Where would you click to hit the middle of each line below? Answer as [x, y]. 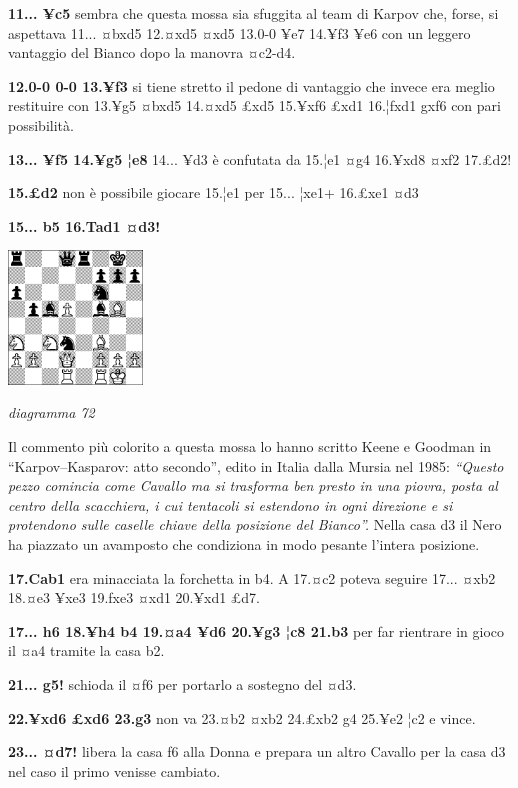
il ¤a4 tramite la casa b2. [86, 650]
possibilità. [41, 124]
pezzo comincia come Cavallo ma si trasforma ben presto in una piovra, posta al [253, 485]
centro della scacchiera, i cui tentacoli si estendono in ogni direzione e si [230, 504]
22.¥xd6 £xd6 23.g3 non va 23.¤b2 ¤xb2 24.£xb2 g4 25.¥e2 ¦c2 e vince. [242, 717]
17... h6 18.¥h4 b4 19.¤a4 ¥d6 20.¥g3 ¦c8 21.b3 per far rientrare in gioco [256, 630]
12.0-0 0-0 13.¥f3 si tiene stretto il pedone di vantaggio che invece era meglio [251, 85]
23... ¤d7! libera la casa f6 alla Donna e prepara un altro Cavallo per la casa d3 [257, 751]
